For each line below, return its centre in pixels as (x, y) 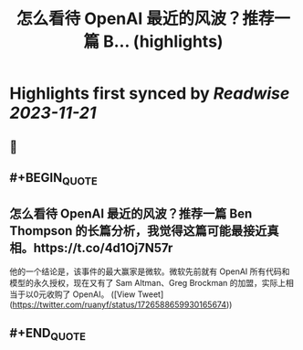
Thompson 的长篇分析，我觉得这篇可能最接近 (138, 231)
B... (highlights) (163, 42)
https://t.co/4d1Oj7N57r (103, 248)
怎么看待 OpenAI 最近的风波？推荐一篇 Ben (131, 213)
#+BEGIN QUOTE (53, 179)
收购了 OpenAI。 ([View (91, 294)
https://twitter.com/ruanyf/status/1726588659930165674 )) (122, 304)
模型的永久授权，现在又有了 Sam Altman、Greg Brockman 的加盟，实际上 (147, 282)
